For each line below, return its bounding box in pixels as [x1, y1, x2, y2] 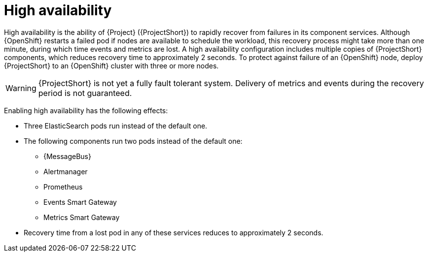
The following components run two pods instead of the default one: [24, 136, 243, 145]
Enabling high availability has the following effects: [4, 106, 168, 115]
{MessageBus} [43, 152, 91, 160]
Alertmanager [43, 167, 88, 176]
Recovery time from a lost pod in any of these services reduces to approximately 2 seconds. [24, 228, 323, 237]
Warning [5, 83, 36, 93]
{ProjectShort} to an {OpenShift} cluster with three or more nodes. [4, 61, 219, 70]
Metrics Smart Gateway [43, 213, 120, 222]
